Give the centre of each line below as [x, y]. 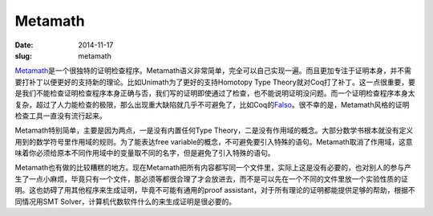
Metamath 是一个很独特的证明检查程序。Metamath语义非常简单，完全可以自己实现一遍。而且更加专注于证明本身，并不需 [213, 71]
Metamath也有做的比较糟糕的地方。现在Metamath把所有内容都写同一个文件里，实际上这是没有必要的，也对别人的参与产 [213, 168]
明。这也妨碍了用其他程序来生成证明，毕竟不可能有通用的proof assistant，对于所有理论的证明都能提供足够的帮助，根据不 [215, 190]
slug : [23, 55]
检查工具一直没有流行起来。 [61, 116]
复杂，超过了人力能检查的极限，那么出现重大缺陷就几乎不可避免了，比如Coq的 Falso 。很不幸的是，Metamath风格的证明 [212, 104]
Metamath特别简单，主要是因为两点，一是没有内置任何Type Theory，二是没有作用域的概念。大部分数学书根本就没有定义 [214, 130]
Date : [24, 45]
